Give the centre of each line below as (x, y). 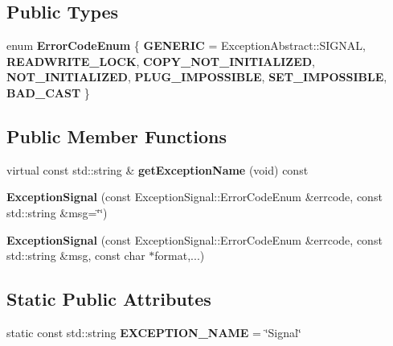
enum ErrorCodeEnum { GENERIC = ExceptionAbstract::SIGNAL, (186, 45)
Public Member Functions (117, 136)
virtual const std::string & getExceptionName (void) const (158, 169)
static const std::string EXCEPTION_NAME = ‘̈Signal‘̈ (154, 332)
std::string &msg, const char (76, 255)
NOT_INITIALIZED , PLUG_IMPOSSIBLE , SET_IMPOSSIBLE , (197, 77)
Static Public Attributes (109, 299)
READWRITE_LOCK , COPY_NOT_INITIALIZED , (161, 61)
